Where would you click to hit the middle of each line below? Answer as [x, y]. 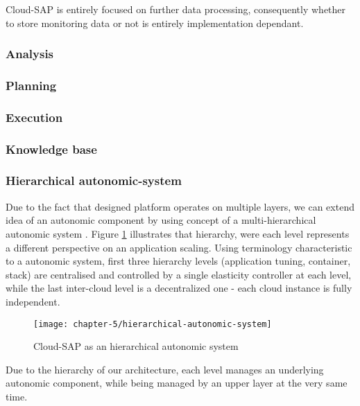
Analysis [30, 54]
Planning [31, 85]
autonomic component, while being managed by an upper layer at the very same [177, 383]
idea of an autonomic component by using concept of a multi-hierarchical [161, 220]
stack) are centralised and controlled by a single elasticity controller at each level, [179, 274]
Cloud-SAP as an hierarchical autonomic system [136, 346]
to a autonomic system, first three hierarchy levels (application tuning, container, [178, 261]
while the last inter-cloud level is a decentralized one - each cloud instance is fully [179, 288]
